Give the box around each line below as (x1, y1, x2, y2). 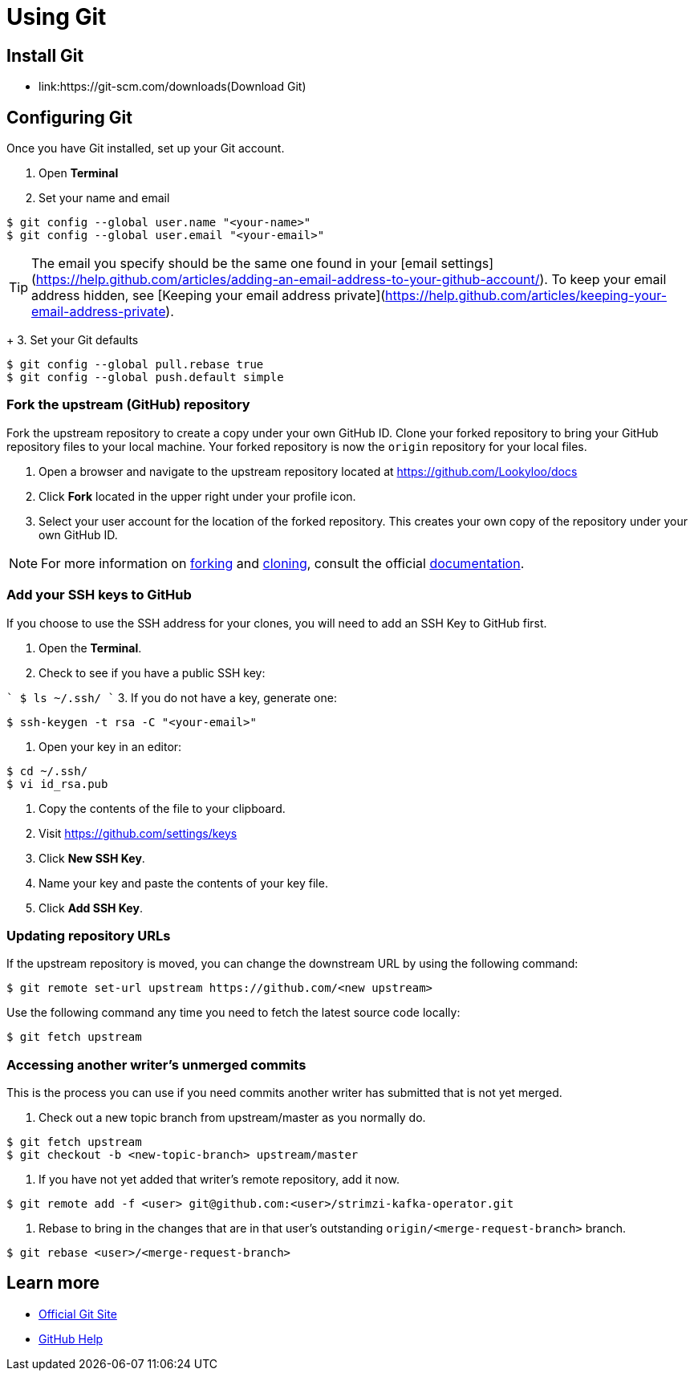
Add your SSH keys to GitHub (6, 587, 192, 603)
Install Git (6, 45, 84, 66)
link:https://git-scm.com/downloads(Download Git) (39, 79, 306, 94)
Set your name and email (39, 191, 170, 205)
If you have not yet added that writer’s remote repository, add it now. (39, 1172, 400, 1187)
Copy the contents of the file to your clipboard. (39, 801, 286, 815)
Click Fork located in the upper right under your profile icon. (39, 489, 356, 503)
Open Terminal (39, 166, 119, 181)
